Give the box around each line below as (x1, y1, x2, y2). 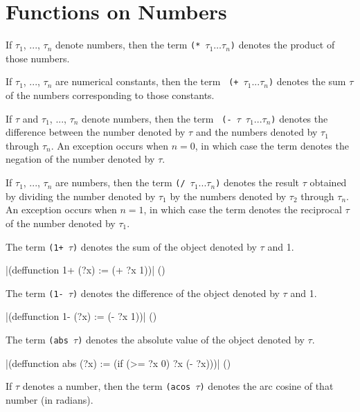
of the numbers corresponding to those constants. (6, 88, 215, 102)
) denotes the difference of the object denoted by (73, 285, 280, 300)
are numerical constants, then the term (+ (55, 74, 239, 89)
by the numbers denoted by (170, 188, 287, 203)
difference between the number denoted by (6, 125, 186, 139)
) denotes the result (215, 175, 300, 190)
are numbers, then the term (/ (55, 175, 186, 190)
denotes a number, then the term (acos (22, 379, 191, 393)
